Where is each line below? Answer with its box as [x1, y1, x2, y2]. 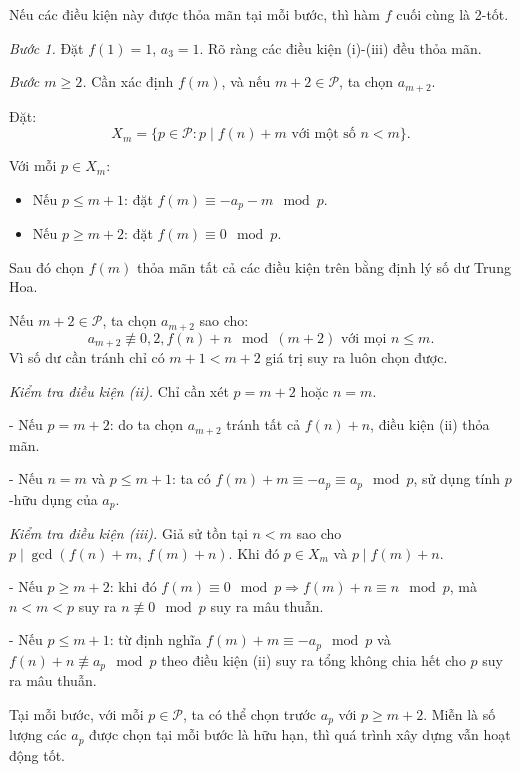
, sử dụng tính [413, 468, 500, 489]
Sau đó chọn [9, 256, 85, 277]
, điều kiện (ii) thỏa [370, 414, 490, 435]
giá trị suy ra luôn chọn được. [265, 346, 448, 367]
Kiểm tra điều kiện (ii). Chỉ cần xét [9, 380, 229, 401]
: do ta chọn [109, 414, 184, 435]
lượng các [9, 724, 67, 745]
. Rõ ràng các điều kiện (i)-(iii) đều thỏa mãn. [199, 37, 482, 58]
